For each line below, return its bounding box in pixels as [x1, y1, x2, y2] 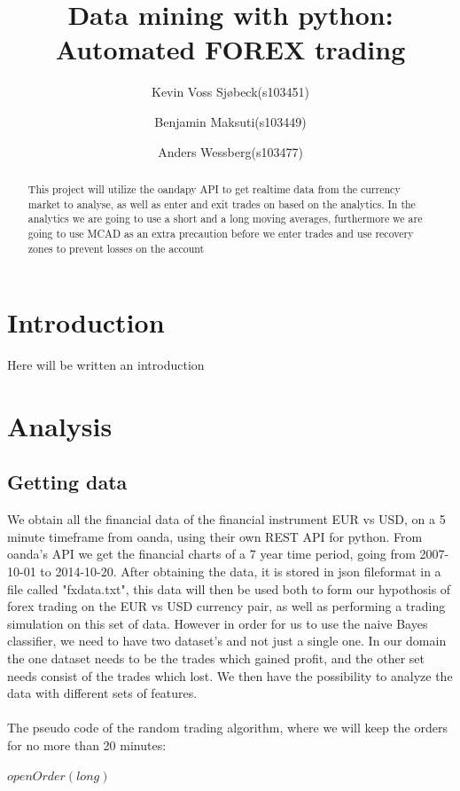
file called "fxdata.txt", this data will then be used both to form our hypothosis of [7, 579, 451, 598]
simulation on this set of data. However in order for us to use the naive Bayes [7, 614, 428, 632]
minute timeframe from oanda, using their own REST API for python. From [7, 527, 423, 545]
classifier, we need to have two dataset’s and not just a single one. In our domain [7, 631, 447, 650]
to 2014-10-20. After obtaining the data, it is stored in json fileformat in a [40, 562, 441, 581]
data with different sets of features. [7, 684, 198, 702]
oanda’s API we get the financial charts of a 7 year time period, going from [7, 544, 416, 563]
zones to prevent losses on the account [27, 240, 205, 255]
